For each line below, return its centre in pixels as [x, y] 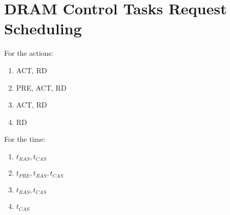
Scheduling [43, 28]
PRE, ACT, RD [41, 87]
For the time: [25, 139]
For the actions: [29, 53]
